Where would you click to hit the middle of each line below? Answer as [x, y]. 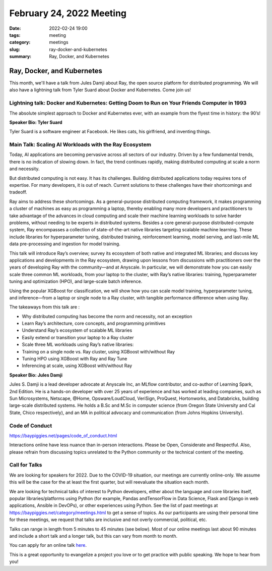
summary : [20, 57]
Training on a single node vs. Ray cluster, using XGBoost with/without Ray [98, 351]
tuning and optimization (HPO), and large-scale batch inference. [76, 281]
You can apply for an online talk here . [48, 545]
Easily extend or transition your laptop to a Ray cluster [78, 337]
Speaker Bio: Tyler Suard [36, 122]
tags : [15, 35]
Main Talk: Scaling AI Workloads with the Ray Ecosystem [80, 145]
